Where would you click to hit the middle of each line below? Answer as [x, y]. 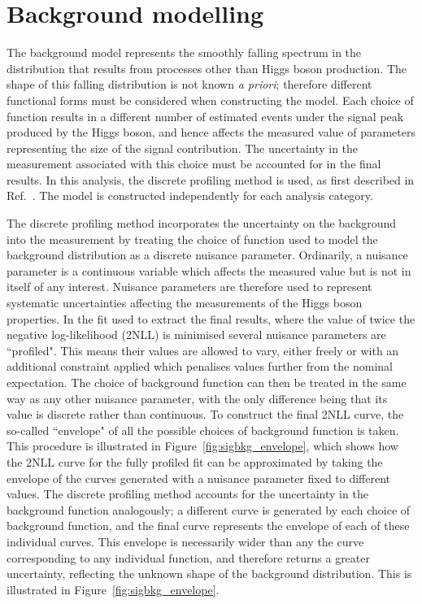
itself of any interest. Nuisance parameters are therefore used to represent [189, 287]
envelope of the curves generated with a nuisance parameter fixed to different [199, 478]
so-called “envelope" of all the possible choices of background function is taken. [203, 430]
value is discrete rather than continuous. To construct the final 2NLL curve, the [205, 414]
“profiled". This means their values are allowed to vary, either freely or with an [203, 350]
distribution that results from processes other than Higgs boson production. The [207, 68]
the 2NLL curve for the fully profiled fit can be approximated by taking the [195, 461]
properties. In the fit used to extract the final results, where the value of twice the [211, 318]
